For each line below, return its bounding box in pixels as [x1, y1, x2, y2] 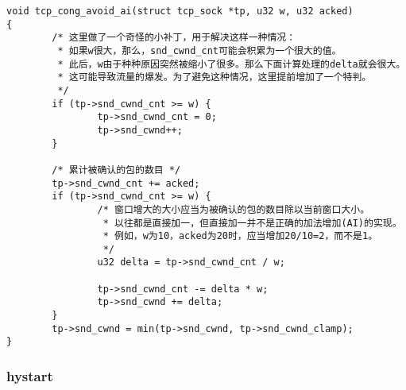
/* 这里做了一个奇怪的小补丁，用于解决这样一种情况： [52, 32, 296, 44]
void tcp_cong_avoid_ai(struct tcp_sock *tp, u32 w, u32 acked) [6, 6, 354, 17]
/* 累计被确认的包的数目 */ [52, 164, 181, 176]
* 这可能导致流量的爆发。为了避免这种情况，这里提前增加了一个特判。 [57, 71, 372, 83]
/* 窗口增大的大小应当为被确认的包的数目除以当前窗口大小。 [97, 203, 370, 215]
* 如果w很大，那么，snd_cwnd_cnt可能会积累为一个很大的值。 [57, 44, 342, 56]
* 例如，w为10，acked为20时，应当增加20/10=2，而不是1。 [102, 230, 378, 242]
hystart [6, 365, 53, 385]
